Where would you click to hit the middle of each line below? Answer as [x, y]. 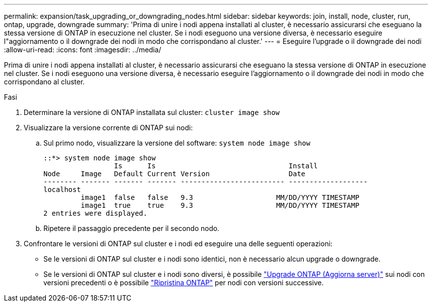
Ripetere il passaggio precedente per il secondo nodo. [131, 228]
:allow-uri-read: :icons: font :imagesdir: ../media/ [83, 50]
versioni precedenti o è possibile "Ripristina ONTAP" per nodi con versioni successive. [184, 283]
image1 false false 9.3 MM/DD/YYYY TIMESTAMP [220, 197]
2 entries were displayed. [95, 213]
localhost [62, 190]
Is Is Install [216, 166]
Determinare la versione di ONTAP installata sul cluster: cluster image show [152, 112]
